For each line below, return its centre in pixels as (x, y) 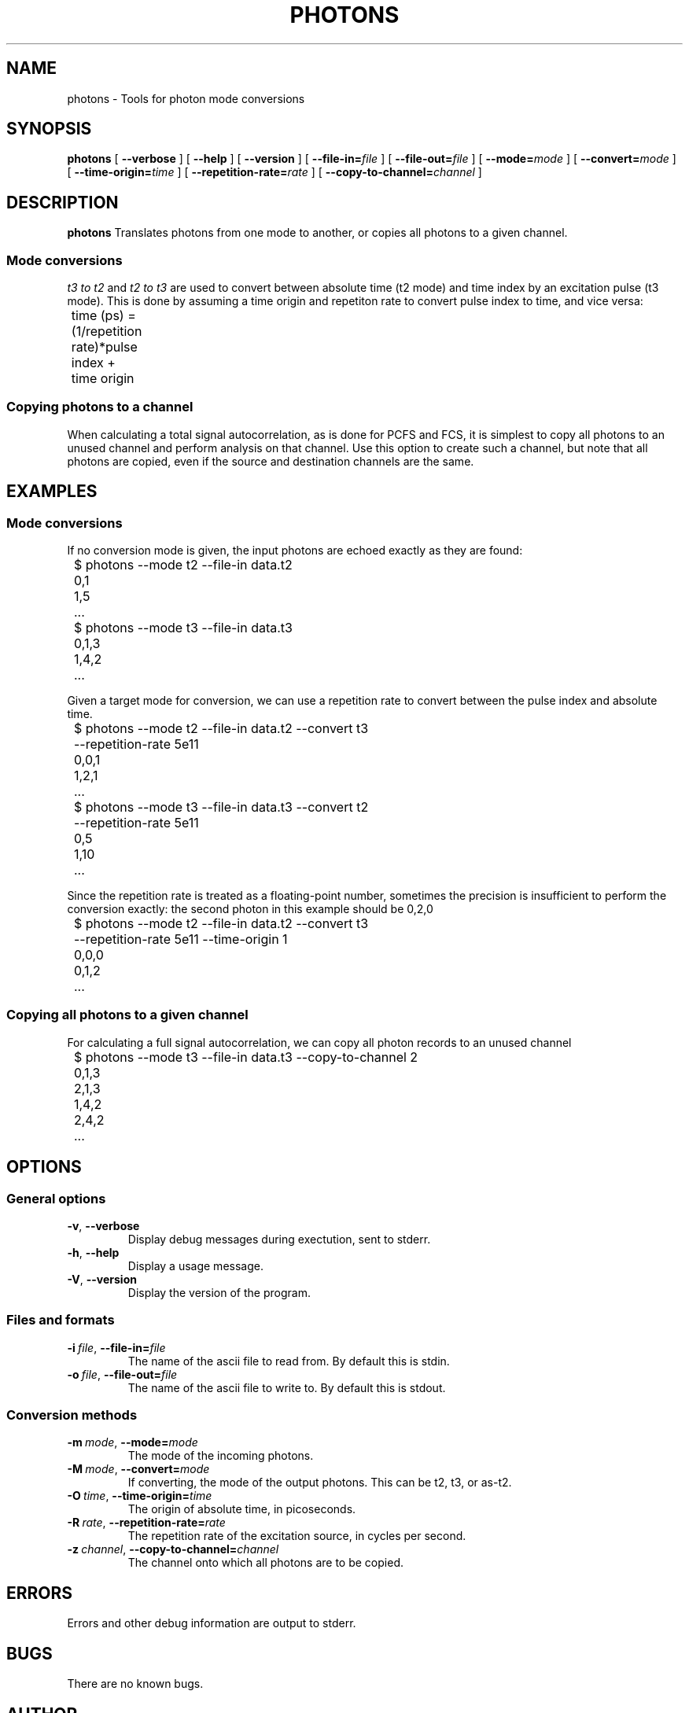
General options (56, 1198)
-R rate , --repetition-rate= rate (146, 1523)
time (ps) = (103, 316)
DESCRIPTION (63, 202)
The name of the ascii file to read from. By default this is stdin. (289, 1361)
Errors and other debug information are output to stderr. (212, 1623)
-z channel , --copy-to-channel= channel (173, 1549)
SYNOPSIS (49, 129)
